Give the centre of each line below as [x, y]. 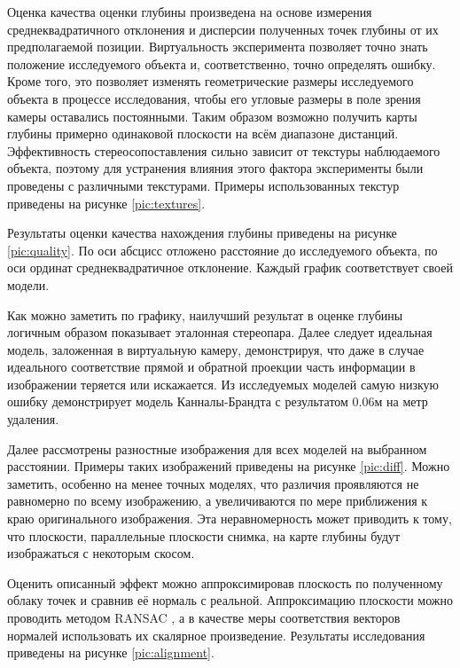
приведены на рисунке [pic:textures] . [106, 203]
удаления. [33, 419]
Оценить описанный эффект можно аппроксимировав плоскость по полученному [225, 582]
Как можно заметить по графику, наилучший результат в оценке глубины [205, 314]
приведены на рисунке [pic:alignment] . [111, 652]
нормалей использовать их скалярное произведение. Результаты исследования [216, 635]
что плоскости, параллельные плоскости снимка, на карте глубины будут [204, 535]
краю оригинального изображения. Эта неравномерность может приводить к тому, [230, 519]
